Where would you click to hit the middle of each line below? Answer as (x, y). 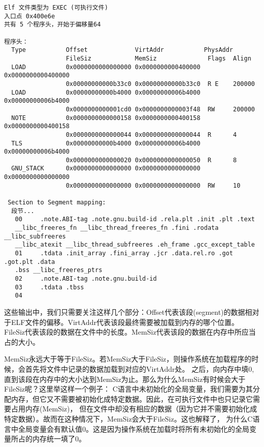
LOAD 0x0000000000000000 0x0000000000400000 (106, 67)
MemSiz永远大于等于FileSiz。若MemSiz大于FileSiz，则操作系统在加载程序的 (128, 359)
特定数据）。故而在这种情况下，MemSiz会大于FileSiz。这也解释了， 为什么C (128, 418)
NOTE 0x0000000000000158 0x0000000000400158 (106, 118)
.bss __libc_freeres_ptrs (59, 270)
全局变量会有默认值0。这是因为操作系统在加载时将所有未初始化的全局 (134, 428)
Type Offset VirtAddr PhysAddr (122, 50)
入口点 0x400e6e (30, 16)
